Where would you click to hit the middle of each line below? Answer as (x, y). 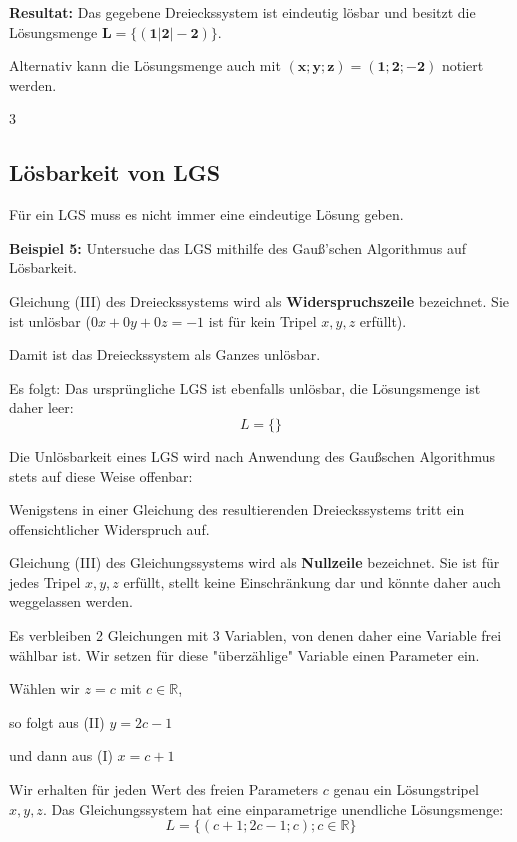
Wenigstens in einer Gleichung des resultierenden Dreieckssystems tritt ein (237, 509)
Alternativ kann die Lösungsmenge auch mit (145, 65)
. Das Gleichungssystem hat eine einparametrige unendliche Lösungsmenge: (273, 808)
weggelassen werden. (71, 601)
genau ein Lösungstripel (406, 789)
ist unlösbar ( (50, 320)
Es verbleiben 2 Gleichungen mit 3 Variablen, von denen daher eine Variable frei (255, 635)
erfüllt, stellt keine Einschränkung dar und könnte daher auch (312, 581)
